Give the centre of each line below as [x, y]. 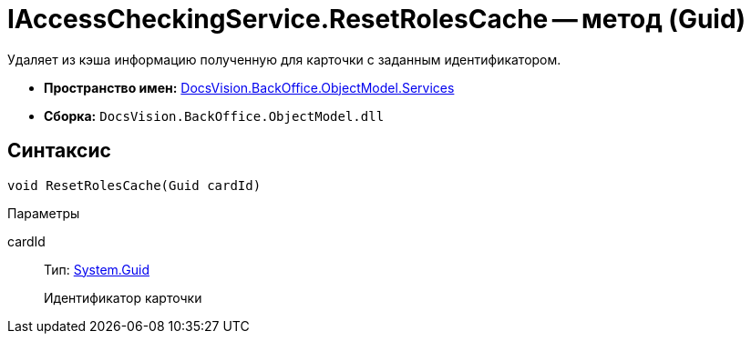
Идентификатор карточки [123, 297]
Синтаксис [59, 151]
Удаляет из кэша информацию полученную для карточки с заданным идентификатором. [284, 59]
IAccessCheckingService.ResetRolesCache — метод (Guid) [377, 19]
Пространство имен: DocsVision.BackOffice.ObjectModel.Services [249, 87]
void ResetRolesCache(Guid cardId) [134, 185]
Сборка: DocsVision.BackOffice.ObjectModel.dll [214, 115]
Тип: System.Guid [97, 269]
